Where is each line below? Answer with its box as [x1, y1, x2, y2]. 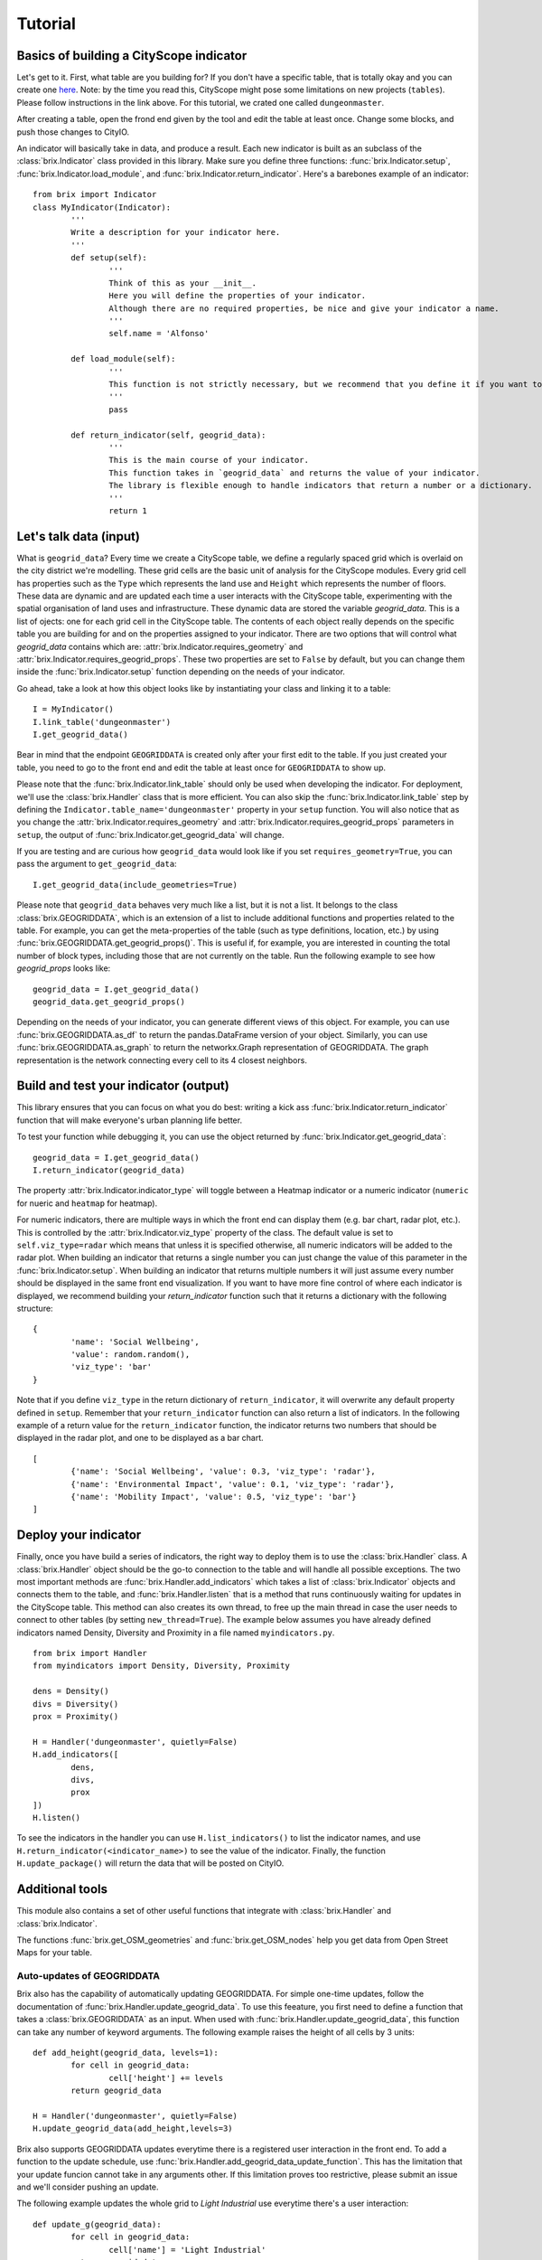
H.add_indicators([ [33, 1749, 119, 1760]
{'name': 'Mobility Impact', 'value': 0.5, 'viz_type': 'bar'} [70, 1492, 357, 1502]
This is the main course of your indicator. [108, 455, 309, 466]
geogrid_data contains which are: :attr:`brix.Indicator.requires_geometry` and [16, 641, 304, 652]
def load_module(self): [70, 353, 176, 364]
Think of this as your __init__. [108, 278, 257, 288]
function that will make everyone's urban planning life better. [16, 1115, 243, 1125]
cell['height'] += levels [108, 2073, 224, 2083]
